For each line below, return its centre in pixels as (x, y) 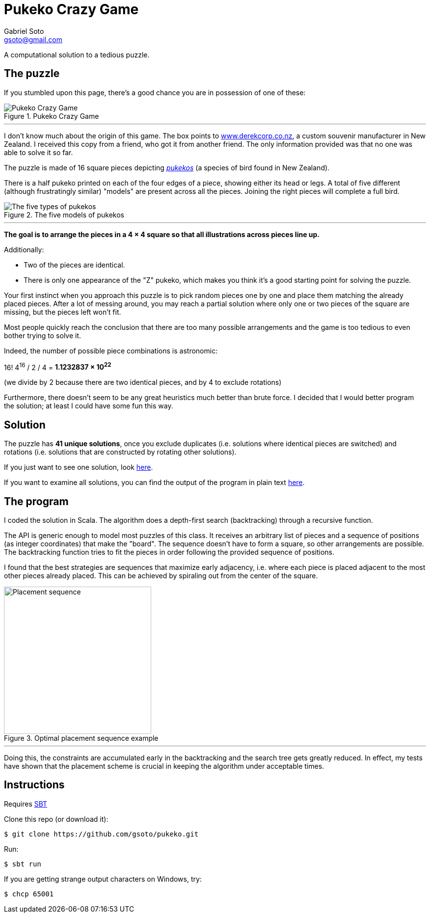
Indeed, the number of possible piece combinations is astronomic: (111, 351)
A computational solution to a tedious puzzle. (77, 54)
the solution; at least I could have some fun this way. (89, 406)
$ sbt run (23, 864)
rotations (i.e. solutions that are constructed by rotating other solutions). (120, 452)
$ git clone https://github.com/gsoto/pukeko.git (101, 834)
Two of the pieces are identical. (74, 265)
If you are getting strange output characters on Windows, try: (103, 879)
